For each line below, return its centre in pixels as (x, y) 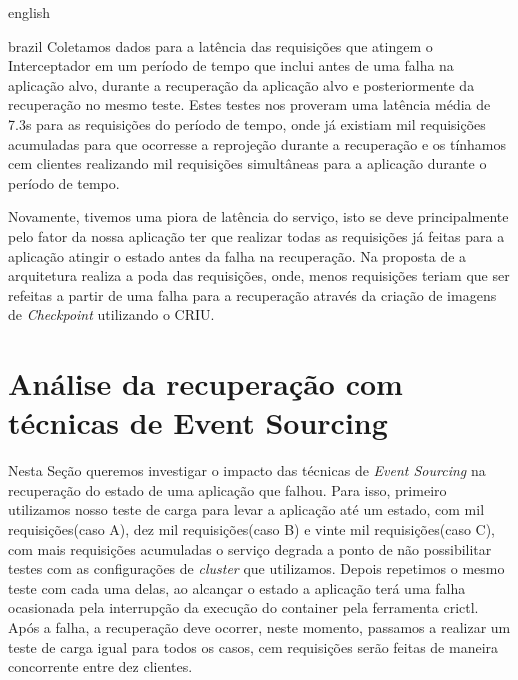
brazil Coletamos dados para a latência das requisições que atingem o (220, 45)
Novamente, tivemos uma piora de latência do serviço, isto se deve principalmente (258, 216)
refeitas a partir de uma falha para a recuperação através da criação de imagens (252, 294)
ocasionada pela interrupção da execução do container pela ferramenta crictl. (243, 607)
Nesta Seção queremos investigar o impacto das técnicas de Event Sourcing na (247, 470)
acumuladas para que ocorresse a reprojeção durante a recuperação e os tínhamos (257, 143)
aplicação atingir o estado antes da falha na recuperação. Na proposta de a (237, 255)
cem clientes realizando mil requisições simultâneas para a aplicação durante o (247, 163)
